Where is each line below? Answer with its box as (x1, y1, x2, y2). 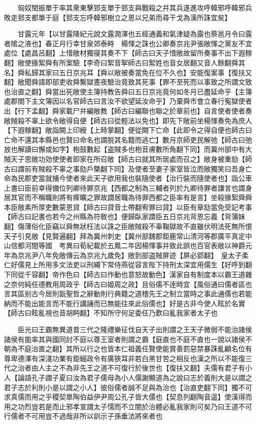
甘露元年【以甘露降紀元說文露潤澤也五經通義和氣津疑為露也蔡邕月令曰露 (17, 28, 252, 39)
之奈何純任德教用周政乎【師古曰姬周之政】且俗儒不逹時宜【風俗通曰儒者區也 (4, 279, 252, 289)
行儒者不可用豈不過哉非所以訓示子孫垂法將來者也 (4, 411, 162, 421)
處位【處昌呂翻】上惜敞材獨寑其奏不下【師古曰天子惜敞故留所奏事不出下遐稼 (4, 48, 252, 58)
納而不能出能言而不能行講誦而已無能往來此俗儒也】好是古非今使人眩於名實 (4, 298, 245, 308)
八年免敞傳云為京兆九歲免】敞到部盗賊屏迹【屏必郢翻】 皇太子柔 (38, 250, 249, 260)
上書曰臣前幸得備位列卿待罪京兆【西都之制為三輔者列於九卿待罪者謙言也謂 (4, 182, 245, 193)
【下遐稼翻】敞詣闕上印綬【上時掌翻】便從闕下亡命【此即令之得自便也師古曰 (4, 125, 252, 135)
